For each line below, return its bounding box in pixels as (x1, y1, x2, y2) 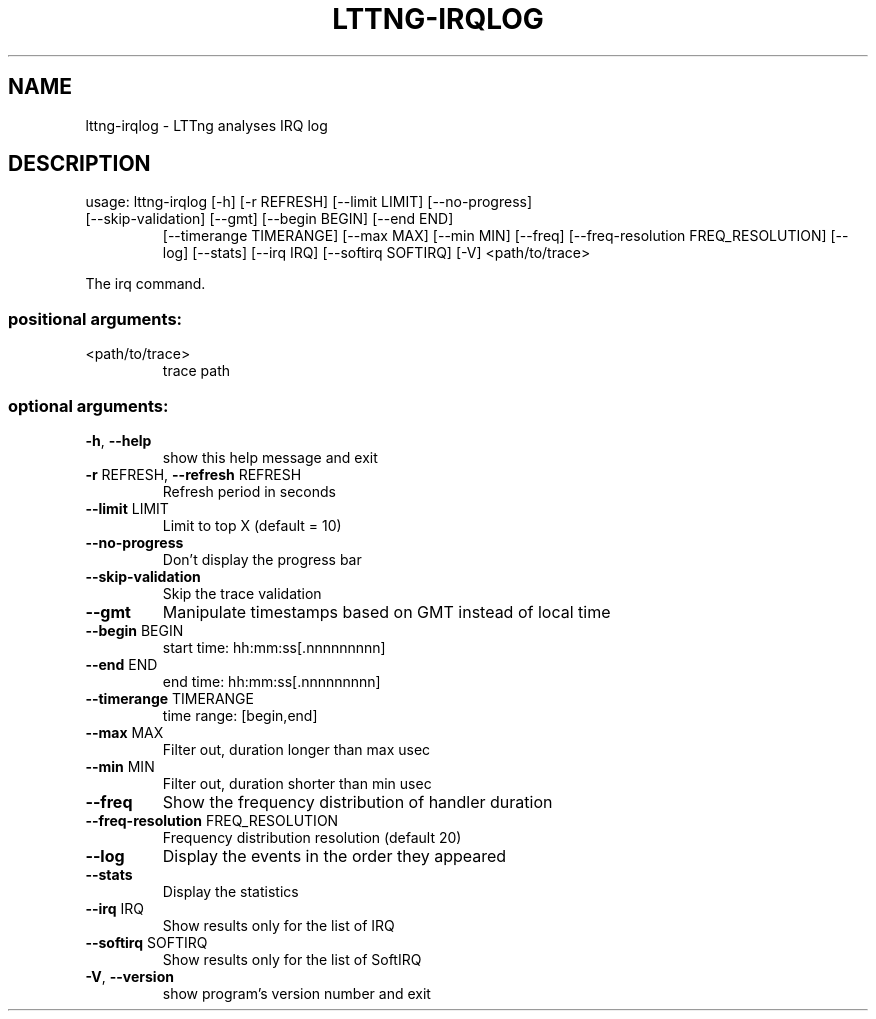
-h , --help (85, 431, 152, 449)
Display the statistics (162, 882, 299, 900)
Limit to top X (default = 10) (162, 516, 342, 534)
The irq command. (85, 275, 206, 293)
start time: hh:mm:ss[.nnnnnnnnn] (162, 638, 386, 656)
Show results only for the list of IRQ (162, 916, 395, 934)
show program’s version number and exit (162, 984, 431, 1002)
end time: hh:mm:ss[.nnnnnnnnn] (162, 672, 381, 690)
